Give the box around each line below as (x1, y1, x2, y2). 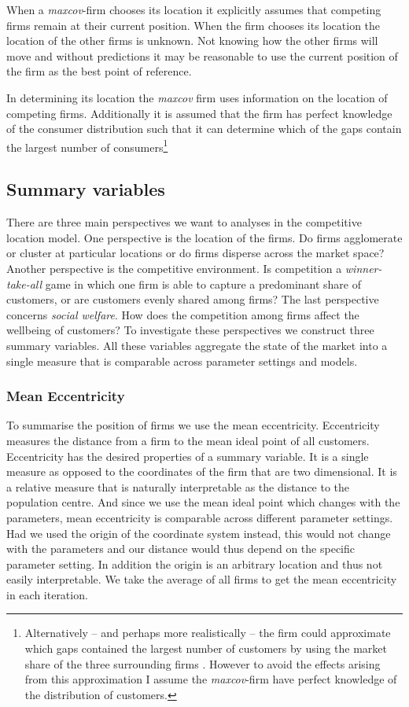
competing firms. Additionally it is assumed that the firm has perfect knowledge (6, 105, 392, 121)
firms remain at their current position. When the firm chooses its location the (6, 17, 381, 33)
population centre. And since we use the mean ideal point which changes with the (6, 494, 400, 510)
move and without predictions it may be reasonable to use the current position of (6, 47, 398, 64)
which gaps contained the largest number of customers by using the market (24, 640, 387, 657)
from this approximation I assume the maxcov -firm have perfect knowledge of (24, 671, 397, 687)
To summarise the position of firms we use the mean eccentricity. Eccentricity (6, 417, 380, 433)
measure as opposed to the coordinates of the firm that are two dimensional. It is (6, 463, 397, 480)
